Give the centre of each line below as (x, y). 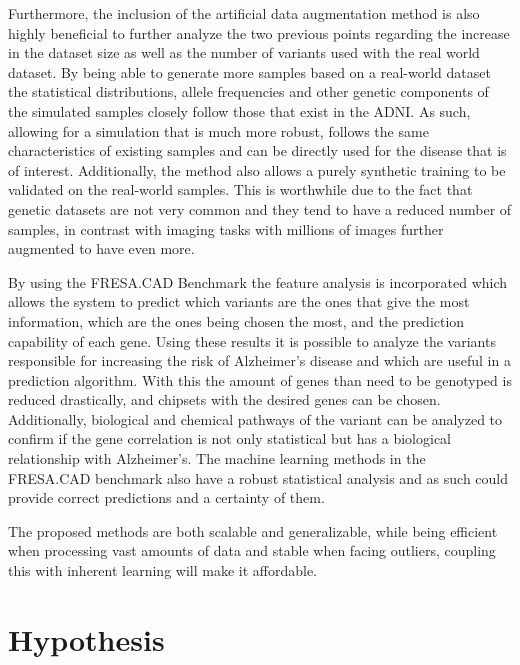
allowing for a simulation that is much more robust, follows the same (218, 130)
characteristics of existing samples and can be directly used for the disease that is (257, 150)
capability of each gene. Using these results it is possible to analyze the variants (252, 340)
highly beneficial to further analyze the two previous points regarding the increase (259, 32)
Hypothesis (86, 638)
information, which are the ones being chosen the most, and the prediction (236, 320)
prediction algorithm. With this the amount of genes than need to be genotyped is (260, 379)
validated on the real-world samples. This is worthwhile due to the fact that (240, 189)
